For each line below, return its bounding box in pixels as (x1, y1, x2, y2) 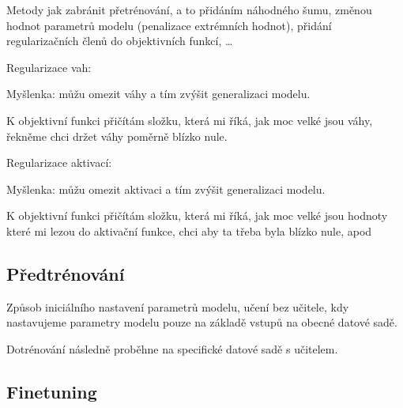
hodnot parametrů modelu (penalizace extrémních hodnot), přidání (6, 17, 332, 33)
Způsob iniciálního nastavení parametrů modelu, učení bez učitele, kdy (6, 298, 349, 315)
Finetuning (6, 379, 97, 403)
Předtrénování (6, 261, 125, 285)
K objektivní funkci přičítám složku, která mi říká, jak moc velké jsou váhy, (6, 111, 373, 128)
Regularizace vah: (6, 59, 92, 75)
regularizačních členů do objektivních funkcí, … (6, 32, 233, 49)
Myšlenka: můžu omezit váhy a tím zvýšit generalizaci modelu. (6, 85, 311, 102)
